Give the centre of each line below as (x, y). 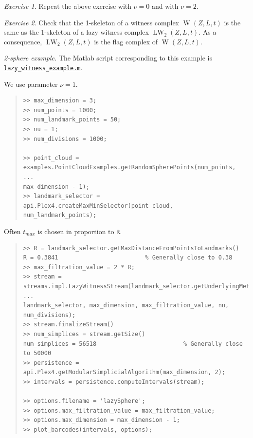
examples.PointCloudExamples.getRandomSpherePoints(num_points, (129, 168)
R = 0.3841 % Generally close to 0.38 (128, 258)
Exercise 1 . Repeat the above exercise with (68, 6)
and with (165, 6)
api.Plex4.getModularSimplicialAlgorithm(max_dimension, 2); (124, 372)
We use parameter (31, 84)
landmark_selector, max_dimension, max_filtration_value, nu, (126, 306)
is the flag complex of (126, 41)
